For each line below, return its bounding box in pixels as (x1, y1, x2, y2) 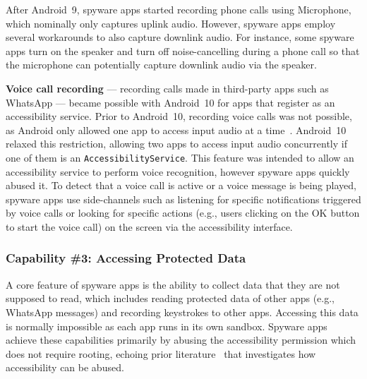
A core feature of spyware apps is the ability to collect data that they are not (6, 277, 340, 291)
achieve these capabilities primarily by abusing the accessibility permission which (6, 332, 356, 347)
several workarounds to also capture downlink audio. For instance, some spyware (6, 30, 354, 44)
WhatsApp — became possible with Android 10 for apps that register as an (6, 95, 335, 109)
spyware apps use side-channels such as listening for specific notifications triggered (6, 191, 361, 206)
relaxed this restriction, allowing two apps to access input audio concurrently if (6, 136, 347, 151)
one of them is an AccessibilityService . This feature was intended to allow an (6, 150, 354, 164)
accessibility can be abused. (6, 360, 124, 375)
